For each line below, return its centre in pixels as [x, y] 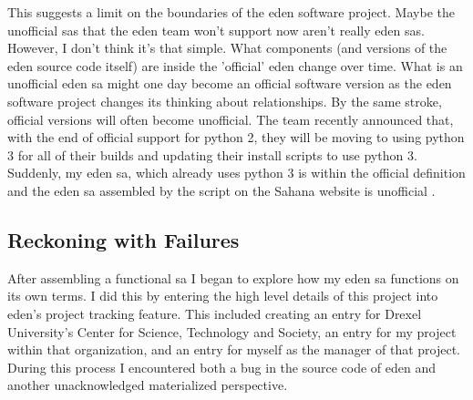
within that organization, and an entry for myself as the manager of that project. [234, 349]
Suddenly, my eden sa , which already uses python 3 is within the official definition [236, 173]
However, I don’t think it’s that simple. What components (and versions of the [227, 48]
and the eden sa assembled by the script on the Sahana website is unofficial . [221, 190]
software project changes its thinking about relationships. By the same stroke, [225, 101]
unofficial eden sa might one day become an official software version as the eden [230, 83]
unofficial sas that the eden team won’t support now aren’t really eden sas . [216, 30]
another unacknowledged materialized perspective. [148, 385]
